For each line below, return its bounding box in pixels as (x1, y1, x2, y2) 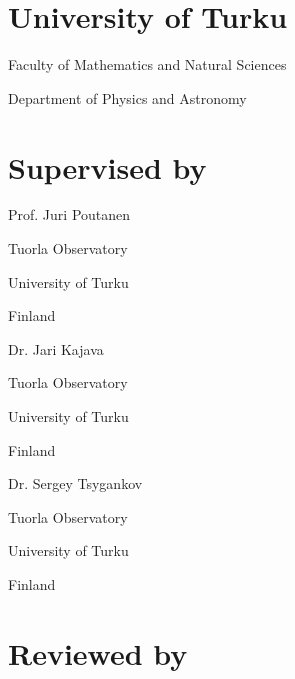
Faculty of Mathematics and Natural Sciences (8, 54, 287, 75)
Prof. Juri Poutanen (8, 204, 131, 225)
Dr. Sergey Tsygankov (8, 473, 143, 494)
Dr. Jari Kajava (8, 338, 104, 359)
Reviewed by (8, 632, 188, 673)
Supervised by (8, 146, 207, 187)
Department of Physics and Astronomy (8, 87, 247, 108)
